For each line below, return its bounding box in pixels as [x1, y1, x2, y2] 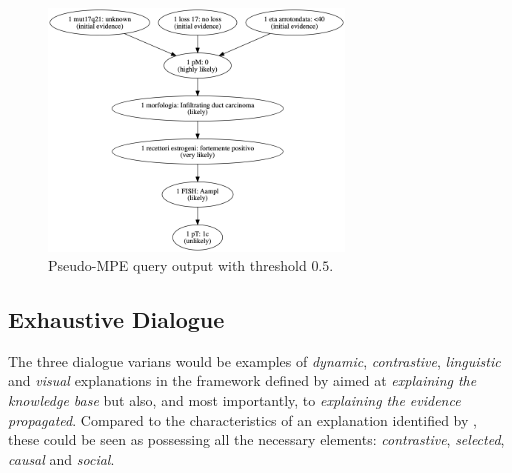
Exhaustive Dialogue [8, 304, 225, 335]
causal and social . [8, 448, 115, 469]
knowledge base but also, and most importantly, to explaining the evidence [8, 390, 461, 411]
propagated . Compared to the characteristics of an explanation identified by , [8, 409, 477, 430]
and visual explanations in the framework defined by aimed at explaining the [8, 370, 477, 391]
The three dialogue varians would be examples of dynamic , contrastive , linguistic [8, 350, 501, 371]
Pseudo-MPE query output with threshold [48, 255, 307, 276]
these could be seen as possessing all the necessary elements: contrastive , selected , [8, 429, 505, 450]
